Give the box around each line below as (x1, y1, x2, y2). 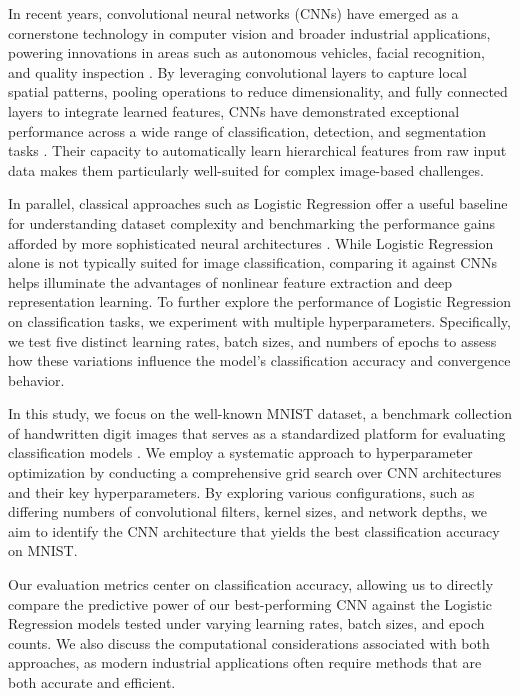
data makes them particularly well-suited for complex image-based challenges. (8, 159, 484, 180)
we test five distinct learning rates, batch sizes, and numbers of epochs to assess (8, 330, 497, 351)
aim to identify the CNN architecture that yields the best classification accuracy (8, 520, 500, 541)
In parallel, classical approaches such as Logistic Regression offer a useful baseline (8, 193, 508, 214)
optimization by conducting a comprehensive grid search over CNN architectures (8, 462, 502, 483)
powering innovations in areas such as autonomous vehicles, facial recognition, (8, 42, 485, 63)
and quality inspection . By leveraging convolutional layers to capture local (8, 61, 467, 82)
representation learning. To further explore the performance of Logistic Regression (8, 291, 512, 312)
